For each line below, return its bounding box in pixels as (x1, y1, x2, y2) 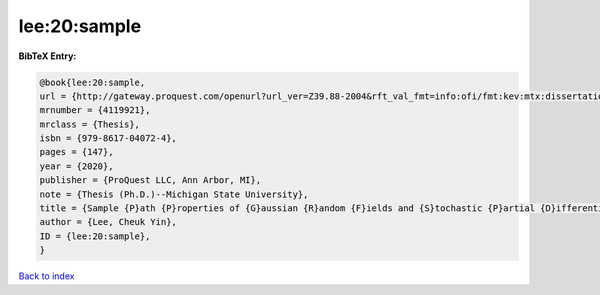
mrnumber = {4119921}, (39, 105, 151, 116)
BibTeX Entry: (18, 50, 77, 62)
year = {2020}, (39, 160, 114, 172)
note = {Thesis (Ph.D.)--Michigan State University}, (39, 188, 309, 200)
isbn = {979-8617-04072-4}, (39, 133, 177, 144)
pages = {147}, (39, 146, 114, 158)
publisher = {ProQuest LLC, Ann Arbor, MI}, (39, 175, 262, 186)
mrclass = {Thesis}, (39, 118, 140, 130)
